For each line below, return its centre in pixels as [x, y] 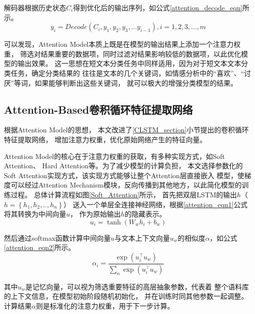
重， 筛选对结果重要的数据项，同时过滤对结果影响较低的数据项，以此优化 [123, 53]
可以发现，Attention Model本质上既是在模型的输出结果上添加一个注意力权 [122, 44]
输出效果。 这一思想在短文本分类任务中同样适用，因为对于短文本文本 [129, 63]
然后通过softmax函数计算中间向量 [57, 237]
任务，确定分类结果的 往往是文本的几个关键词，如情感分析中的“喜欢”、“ [127, 73]
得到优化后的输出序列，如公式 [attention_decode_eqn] [158, 7]
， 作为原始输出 [95, 214]
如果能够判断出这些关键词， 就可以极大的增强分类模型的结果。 [136, 82]
